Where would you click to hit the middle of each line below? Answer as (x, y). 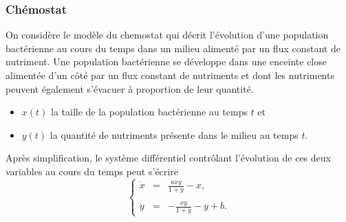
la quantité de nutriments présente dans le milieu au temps (174, 134)
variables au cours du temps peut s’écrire (92, 171)
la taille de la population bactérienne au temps (149, 112)
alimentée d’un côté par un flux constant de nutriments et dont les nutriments (170, 75)
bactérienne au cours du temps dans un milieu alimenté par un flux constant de (173, 48)
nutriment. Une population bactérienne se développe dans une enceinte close (166, 62)
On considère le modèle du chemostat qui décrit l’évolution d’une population (167, 35)
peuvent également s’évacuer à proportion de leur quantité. (130, 88)
